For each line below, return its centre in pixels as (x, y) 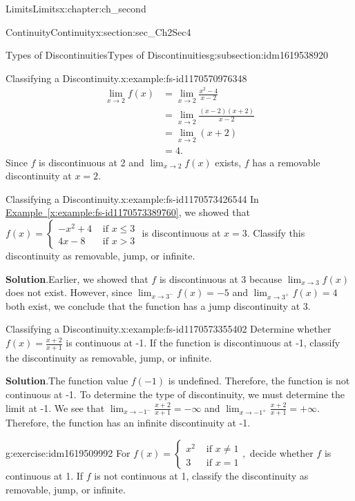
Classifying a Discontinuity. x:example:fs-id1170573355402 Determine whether (169, 329)
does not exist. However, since (69, 292)
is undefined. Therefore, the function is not (259, 381)
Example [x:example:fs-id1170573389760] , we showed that (128, 212)
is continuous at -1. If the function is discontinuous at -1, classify (203, 343)
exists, (228, 162)
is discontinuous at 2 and (92, 162)
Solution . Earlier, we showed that (77, 278)
